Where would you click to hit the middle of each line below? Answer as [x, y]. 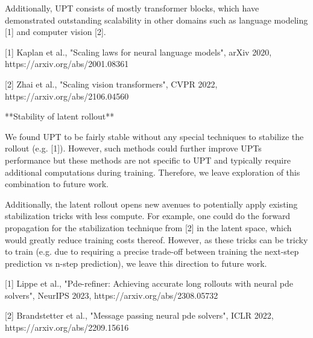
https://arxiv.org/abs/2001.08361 [67, 64]
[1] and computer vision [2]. [55, 32]
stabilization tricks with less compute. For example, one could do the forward [148, 216]
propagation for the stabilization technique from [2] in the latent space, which [148, 227]
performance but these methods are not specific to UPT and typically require [148, 160]
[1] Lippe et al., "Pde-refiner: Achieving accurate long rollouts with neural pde [149, 283]
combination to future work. [57, 184]
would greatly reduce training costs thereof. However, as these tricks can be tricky [156, 239]
